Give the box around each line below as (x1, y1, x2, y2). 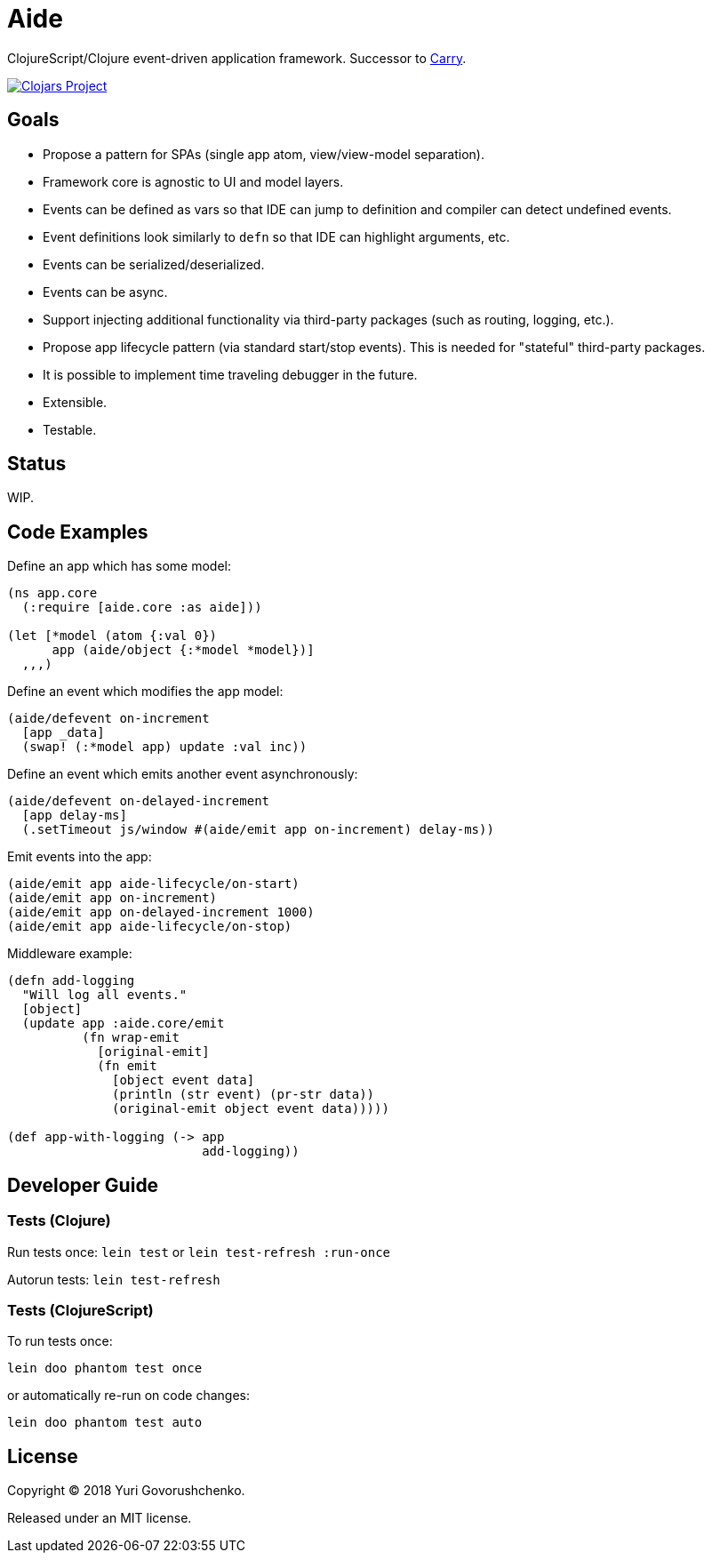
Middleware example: (7, 946, 132, 962)
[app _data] (21, 725, 105, 740)
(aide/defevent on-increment (7, 711, 210, 726)
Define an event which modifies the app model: (7, 684, 284, 700)
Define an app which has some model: (7, 558, 231, 574)
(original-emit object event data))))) (112, 1101, 389, 1116)
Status (7, 452, 67, 476)
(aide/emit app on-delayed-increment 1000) (7, 905, 315, 920)
